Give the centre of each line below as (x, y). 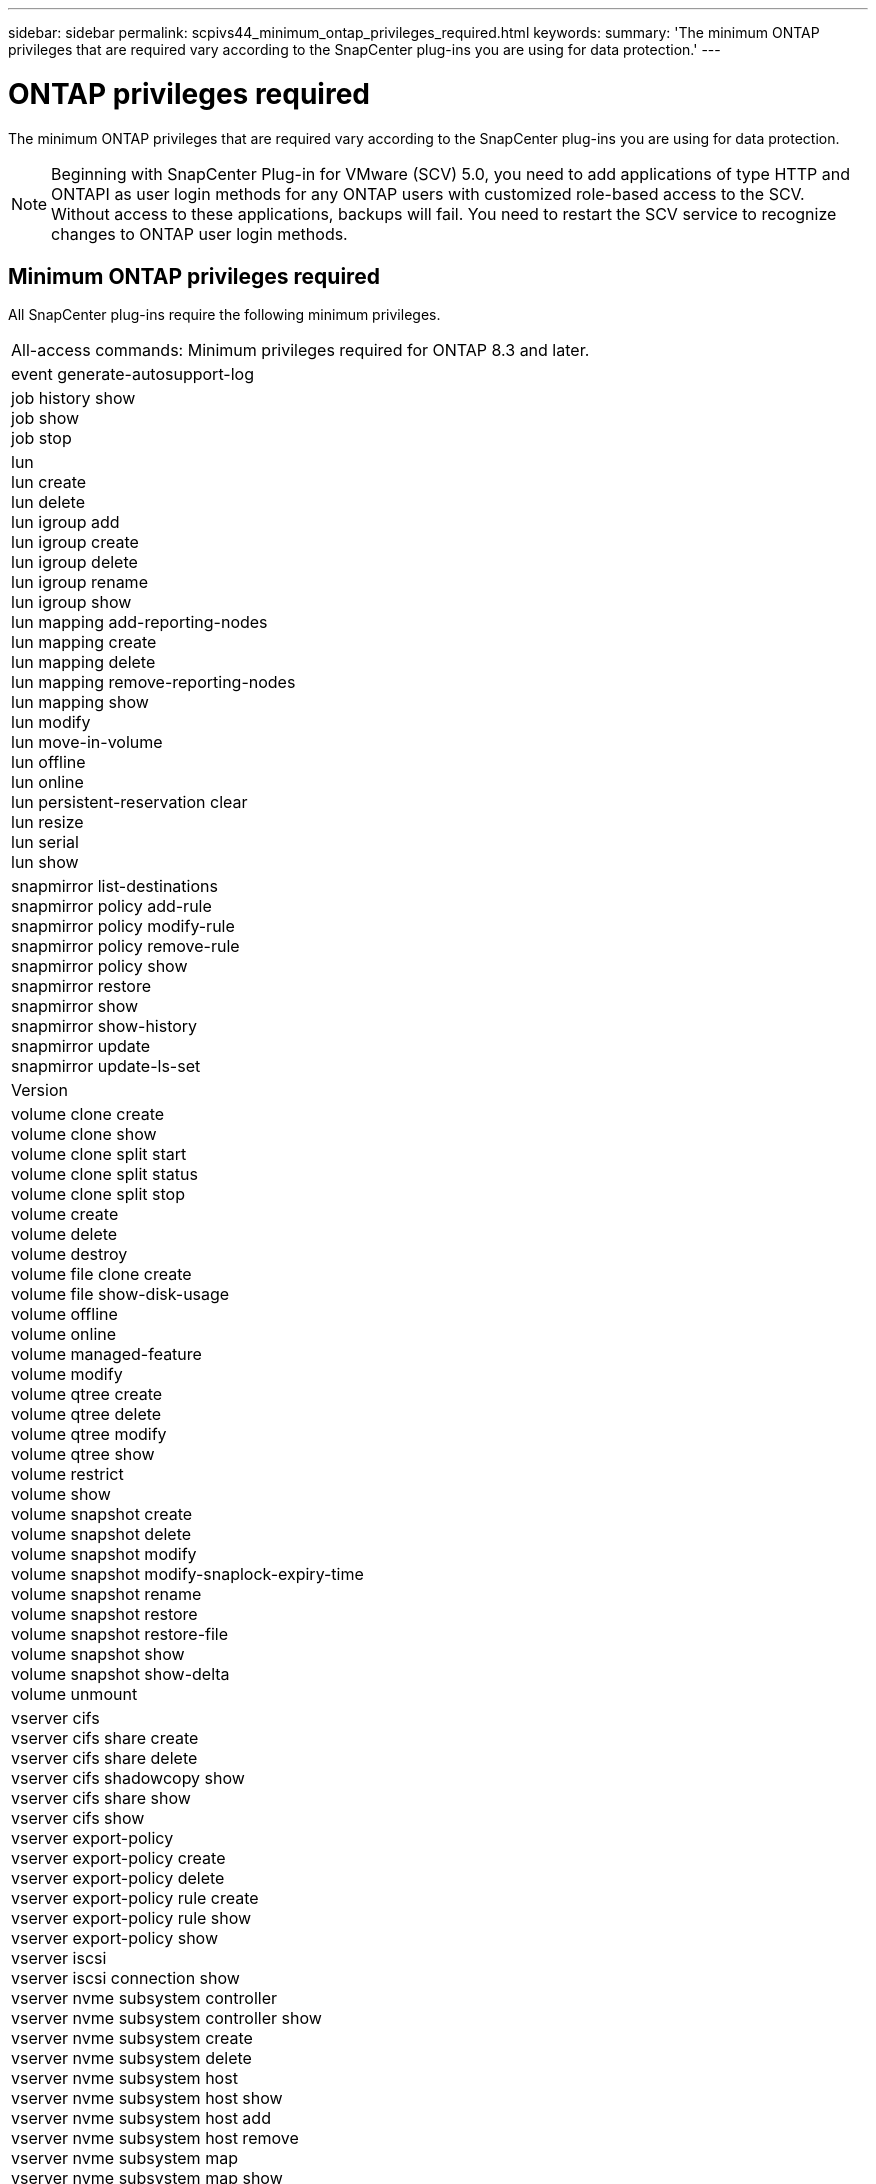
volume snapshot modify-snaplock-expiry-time (187, 1574)
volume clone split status (104, 1174)
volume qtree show (83, 1454)
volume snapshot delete (101, 1534)
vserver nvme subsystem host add (141, 2118)
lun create (49, 482)
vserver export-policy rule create (135, 1898)
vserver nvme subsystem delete (131, 2058)
